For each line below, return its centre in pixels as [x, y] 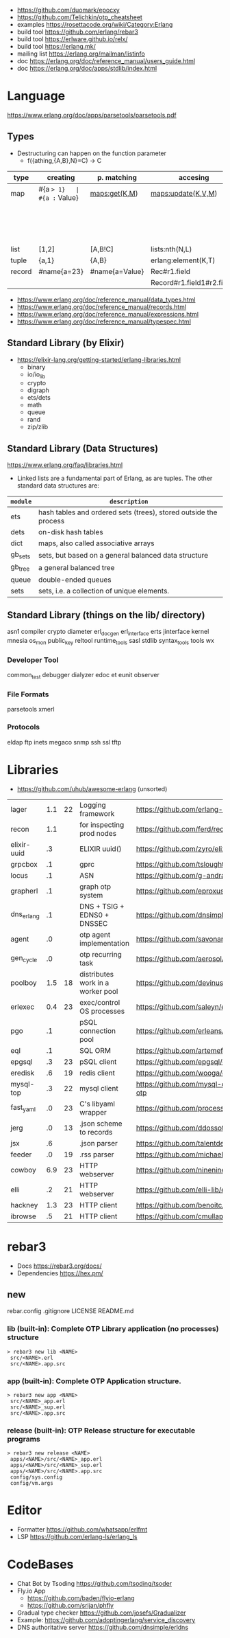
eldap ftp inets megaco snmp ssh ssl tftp [64, 742]
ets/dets [39, 398]
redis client [97, 1073]
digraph [38, 390]
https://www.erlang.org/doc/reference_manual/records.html [102, 307]
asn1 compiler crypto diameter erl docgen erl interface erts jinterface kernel [108, 633]
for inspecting [102, 825]
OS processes [102, 1011]
